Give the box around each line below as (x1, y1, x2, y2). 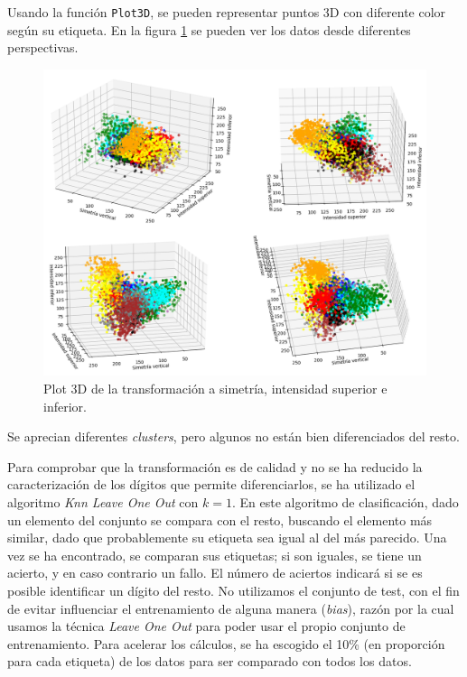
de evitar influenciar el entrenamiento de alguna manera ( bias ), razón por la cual (7, 598, 454, 617)
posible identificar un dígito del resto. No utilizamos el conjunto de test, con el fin (7, 580, 460, 599)
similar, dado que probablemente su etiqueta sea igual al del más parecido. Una (7, 528, 447, 547)
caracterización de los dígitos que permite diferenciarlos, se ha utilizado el (7, 475, 416, 494)
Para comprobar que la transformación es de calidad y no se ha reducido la (7, 457, 423, 476)
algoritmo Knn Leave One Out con (7, 492, 199, 511)
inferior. (43, 396, 87, 415)
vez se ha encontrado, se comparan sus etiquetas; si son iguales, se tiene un (7, 545, 422, 564)
